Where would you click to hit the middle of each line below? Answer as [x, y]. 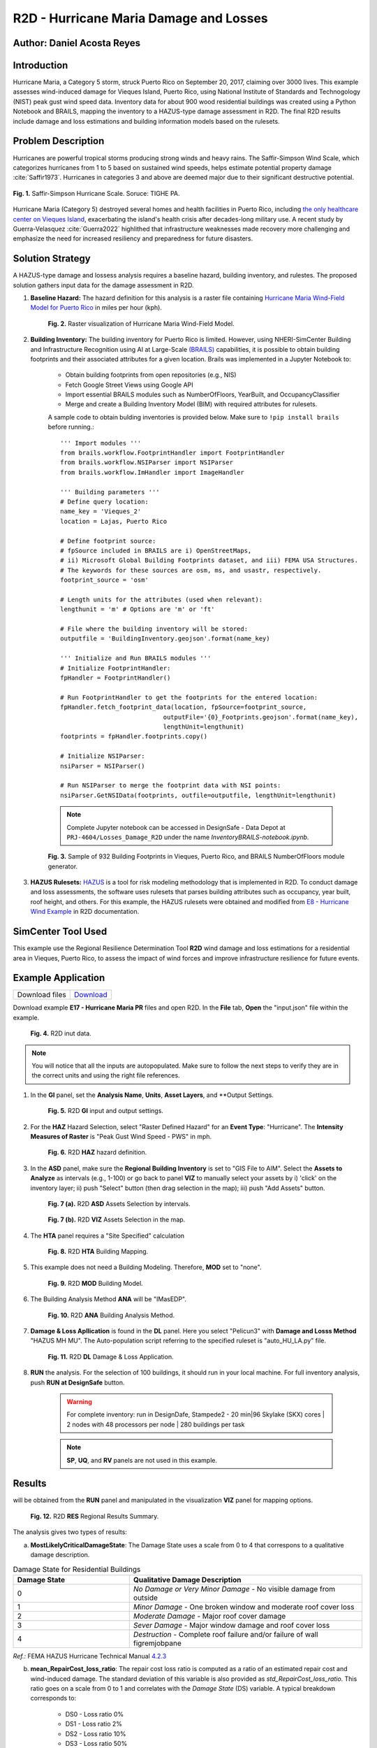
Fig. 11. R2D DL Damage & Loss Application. [111, 1356]
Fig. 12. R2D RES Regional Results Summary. [95, 1516]
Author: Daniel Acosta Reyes [77, 43]
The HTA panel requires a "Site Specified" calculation [108, 1235]
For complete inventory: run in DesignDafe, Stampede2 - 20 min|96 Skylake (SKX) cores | [195, 1414]
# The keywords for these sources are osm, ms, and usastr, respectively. [191, 570]
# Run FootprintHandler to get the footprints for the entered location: [189, 697]
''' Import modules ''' [101, 443]
